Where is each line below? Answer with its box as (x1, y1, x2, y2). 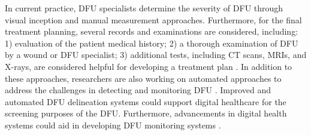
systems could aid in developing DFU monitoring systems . (5, 118, 221, 131)
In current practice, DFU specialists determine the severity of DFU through (5, 2, 283, 14)
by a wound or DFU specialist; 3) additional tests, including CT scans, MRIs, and (5, 48, 307, 61)
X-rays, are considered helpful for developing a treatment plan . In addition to (5, 60, 292, 72)
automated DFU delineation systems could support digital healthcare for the (5, 95, 286, 108)
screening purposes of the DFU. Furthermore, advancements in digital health (5, 107, 287, 119)
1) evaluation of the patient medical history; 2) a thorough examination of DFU (5, 36, 298, 49)
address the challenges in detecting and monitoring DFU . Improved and (5, 84, 271, 96)
